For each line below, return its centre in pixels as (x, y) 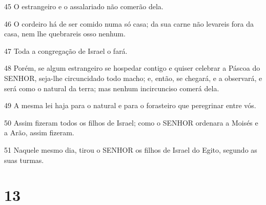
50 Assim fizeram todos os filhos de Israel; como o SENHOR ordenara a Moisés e (131, 122)
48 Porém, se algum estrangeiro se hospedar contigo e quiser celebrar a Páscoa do (132, 68)
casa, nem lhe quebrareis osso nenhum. (65, 34)
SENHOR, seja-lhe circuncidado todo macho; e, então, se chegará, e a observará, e (133, 78)
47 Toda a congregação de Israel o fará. (66, 50)
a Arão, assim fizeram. (39, 132)
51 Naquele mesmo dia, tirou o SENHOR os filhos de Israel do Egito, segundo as (131, 149)
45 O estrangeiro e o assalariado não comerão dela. (84, 6)
